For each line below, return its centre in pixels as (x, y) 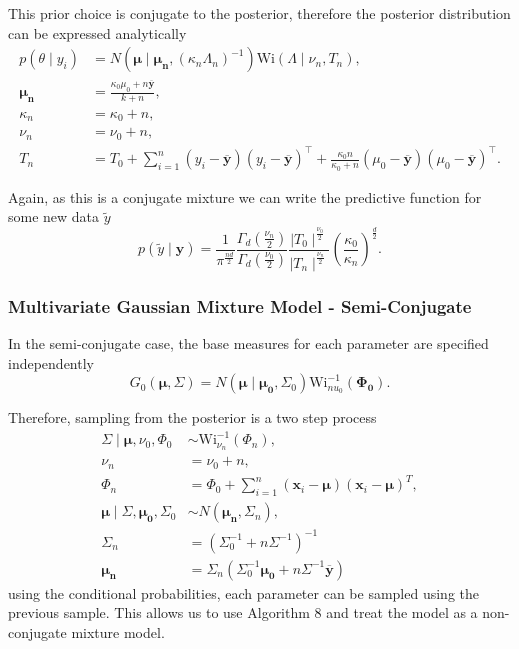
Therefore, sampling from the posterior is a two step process (192, 417)
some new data (54, 216)
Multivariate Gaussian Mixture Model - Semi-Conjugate (240, 305)
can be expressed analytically (97, 32)
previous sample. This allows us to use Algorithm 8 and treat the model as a (243, 612)
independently (51, 362)
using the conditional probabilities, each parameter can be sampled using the (244, 592)
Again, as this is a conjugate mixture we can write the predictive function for (245, 196)
